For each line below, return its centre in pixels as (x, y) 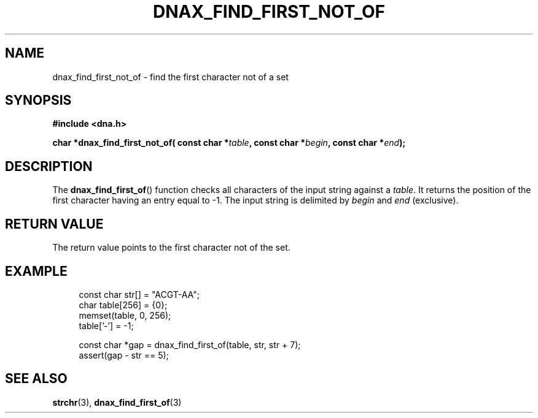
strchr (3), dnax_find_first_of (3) (117, 402)
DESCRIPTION (49, 166)
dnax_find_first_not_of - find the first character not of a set (170, 77)
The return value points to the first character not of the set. (171, 248)
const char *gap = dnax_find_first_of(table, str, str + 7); (190, 344)
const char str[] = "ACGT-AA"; (139, 294)
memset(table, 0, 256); (125, 315)
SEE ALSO (36, 379)
